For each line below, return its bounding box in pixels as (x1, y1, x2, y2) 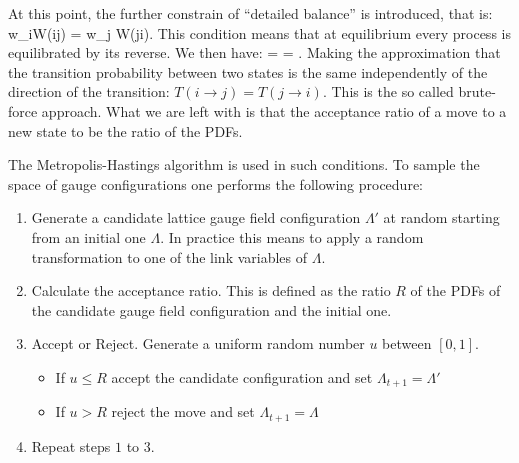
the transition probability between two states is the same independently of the (8, 61, 488, 82)
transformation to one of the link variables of (31, 246, 308, 267)
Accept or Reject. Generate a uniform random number (31, 333, 365, 354)
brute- (458, 81, 496, 102)
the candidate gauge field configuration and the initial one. (31, 299, 392, 320)
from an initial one (31, 226, 146, 247)
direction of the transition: (8, 81, 170, 102)
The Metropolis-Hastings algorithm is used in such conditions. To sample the (8, 154, 480, 175)
